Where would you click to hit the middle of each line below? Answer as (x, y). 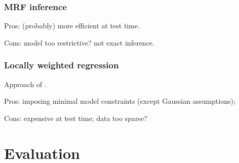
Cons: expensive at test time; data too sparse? (76, 118)
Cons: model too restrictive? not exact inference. (79, 42)
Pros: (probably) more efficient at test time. (72, 26)
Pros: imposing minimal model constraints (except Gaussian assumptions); (120, 101)
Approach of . (25, 84)
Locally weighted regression (62, 65)
